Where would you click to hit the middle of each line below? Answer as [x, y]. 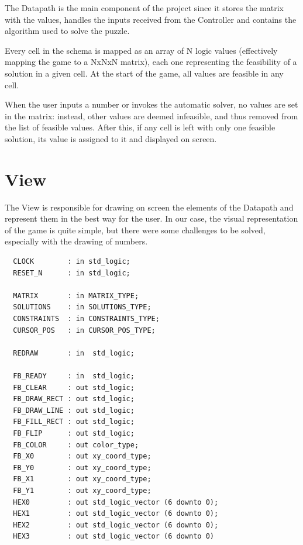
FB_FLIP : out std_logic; [74, 433]
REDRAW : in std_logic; [74, 353]
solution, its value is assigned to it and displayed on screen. [111, 138]
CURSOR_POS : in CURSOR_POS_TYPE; [84, 330]
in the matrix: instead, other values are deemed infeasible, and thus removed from [151, 115]
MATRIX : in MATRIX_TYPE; [76, 296]
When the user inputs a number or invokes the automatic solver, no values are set [151, 104]
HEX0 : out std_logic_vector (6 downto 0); [116, 502]
